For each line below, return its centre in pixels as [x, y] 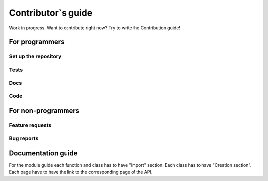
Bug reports [24, 138]
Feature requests [30, 125]
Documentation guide [43, 153]
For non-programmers [44, 111]
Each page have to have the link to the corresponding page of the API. [81, 172]
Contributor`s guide [51, 13]
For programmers [37, 42]
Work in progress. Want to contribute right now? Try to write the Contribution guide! [95, 28]
